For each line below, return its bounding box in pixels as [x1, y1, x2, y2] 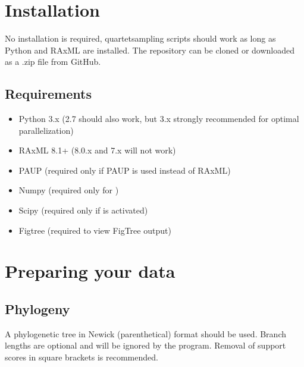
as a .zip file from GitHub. [5, 55, 101, 68]
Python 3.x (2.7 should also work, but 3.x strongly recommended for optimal [18, 112, 299, 125]
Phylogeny [5, 300, 70, 318]
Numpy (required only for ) [18, 184, 119, 196]
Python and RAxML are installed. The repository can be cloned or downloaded [5, 43, 295, 56]
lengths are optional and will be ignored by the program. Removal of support [5, 339, 286, 352]
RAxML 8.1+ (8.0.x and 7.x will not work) [18, 144, 176, 156]
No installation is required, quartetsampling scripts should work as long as [5, 32, 276, 45]
